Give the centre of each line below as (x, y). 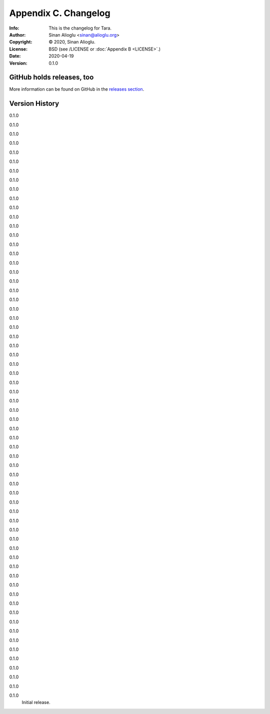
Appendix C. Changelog (60, 13)
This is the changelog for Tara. (80, 28)
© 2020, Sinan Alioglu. (72, 42)
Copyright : (21, 42)
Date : (15, 56)
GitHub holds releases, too (51, 77)
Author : (17, 35)
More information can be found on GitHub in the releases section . (77, 89)
